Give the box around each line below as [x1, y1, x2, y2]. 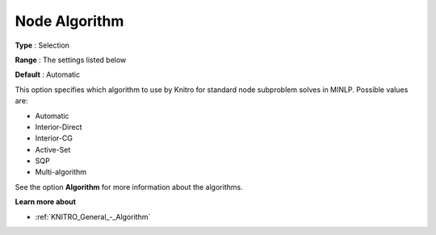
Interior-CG [35, 133, 73, 143]
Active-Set [35, 145, 71, 154]
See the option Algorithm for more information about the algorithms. [15, 182, 243, 191]
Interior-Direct [35, 122, 82, 132]
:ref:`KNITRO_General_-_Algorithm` [35, 212, 151, 221]
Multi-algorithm [35, 167, 87, 177]
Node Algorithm [15, 12, 124, 30]
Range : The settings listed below [15, 55, 127, 65]
